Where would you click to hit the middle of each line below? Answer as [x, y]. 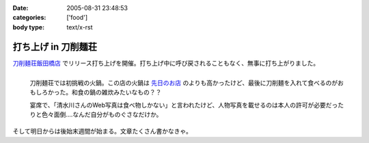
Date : [20, 8]
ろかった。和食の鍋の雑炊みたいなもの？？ [101, 92]
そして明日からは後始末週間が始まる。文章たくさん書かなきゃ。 [102, 131]
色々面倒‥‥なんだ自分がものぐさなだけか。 [102, 115]
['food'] [77, 18]
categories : [29, 18]
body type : [28, 27]
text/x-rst [80, 27]
